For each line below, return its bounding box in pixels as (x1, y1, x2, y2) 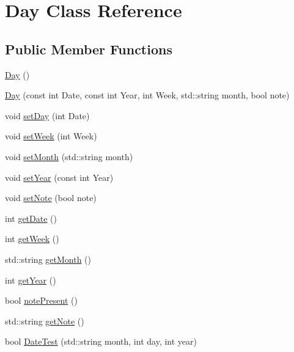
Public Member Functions (5, 39, 172, 58)
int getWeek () (5, 232, 59, 245)
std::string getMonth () (5, 252, 92, 265)
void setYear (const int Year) (5, 170, 114, 183)
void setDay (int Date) (5, 109, 90, 122)
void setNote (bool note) (5, 191, 97, 204)
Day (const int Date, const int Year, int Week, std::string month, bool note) (5, 89, 290, 101)
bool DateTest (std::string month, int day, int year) (5, 335, 197, 348)
